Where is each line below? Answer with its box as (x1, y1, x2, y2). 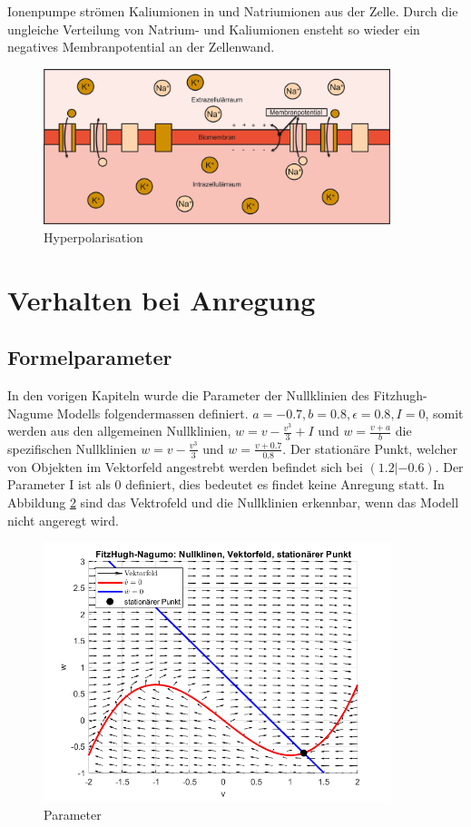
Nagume (7, 403, 54, 422)
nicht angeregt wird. (7, 510, 119, 529)
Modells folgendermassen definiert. (56, 403, 249, 422)
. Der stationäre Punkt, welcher (282, 438, 458, 458)
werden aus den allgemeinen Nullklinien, (7, 421, 231, 440)
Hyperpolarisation (44, 227, 143, 246)
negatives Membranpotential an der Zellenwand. (7, 37, 275, 56)
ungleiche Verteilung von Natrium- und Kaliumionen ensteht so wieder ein (7, 19, 420, 38)
